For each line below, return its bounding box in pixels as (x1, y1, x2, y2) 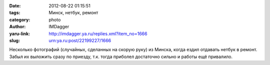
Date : (9, 3, 21, 8)
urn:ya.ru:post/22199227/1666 (48, 37, 111, 43)
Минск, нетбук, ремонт (48, 10, 98, 16)
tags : (9, 10, 20, 16)
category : (9, 16, 30, 22)
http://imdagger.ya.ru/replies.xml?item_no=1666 (48, 30, 147, 37)
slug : (9, 37, 20, 43)
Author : (9, 24, 26, 30)
